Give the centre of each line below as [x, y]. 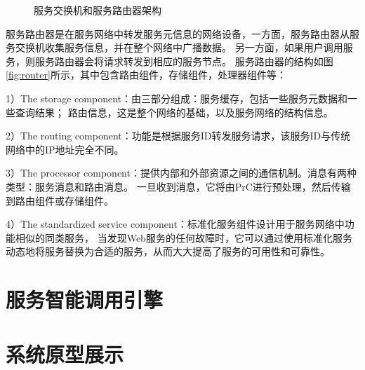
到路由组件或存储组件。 [60, 200]
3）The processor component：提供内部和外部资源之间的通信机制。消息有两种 [181, 173]
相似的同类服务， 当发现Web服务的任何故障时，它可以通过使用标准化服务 [184, 237]
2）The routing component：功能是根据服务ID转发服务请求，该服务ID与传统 [178, 136]
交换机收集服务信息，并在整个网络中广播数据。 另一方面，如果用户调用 [179, 47]
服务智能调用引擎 [85, 300]
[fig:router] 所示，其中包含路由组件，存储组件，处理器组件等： [146, 75]
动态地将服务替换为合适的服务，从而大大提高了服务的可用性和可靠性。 [168, 251]
